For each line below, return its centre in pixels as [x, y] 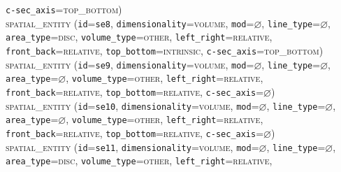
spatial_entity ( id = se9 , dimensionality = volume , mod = [130, 64]
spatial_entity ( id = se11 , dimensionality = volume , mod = [132, 146]
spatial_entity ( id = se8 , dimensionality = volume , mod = [130, 23]
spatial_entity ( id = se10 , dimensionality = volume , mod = [132, 105]
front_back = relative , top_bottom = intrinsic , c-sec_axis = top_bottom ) [165, 50]
